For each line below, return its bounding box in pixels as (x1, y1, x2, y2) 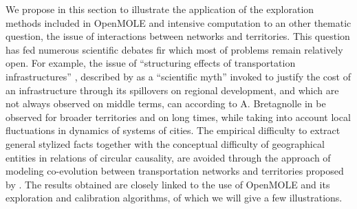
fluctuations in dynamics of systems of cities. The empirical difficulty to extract (6, 123, 340, 137)
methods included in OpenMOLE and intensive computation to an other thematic (6, 15, 351, 30)
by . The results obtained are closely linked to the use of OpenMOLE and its (6, 177, 330, 191)
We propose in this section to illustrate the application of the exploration (6, 2, 314, 16)
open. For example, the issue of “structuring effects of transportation (6, 56, 296, 70)
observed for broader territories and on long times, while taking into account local (6, 109, 351, 124)
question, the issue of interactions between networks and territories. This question (6, 29, 350, 43)
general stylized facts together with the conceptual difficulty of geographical (6, 136, 325, 151)
